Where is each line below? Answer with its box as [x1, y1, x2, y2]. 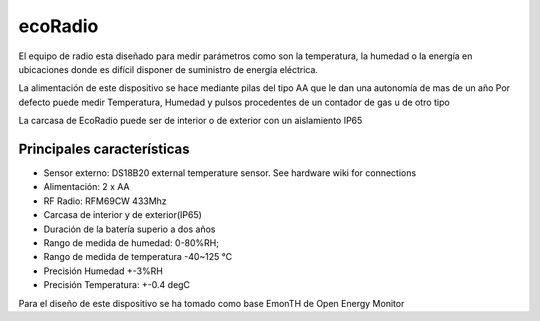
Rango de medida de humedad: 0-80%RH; [43, 236, 220, 249]
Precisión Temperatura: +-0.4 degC [43, 279, 190, 291]
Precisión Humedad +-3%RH [43, 265, 164, 277]
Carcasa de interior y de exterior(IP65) [43, 209, 202, 221]
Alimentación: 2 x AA [43, 181, 130, 193]
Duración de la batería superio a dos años [43, 223, 216, 235]
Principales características [18, 140, 190, 157]
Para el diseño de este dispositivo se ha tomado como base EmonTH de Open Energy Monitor [18, 297, 405, 309]
